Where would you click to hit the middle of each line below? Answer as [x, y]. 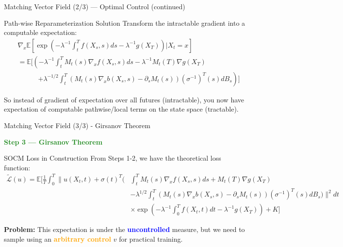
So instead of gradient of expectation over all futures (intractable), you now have [124, 99]
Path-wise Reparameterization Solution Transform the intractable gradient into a [125, 23]
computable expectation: [41, 32]
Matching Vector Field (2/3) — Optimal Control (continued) [95, 6]
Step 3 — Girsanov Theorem [53, 141]
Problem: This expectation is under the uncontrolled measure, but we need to [124, 229]
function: [17, 167]
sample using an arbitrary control [58, 239]
